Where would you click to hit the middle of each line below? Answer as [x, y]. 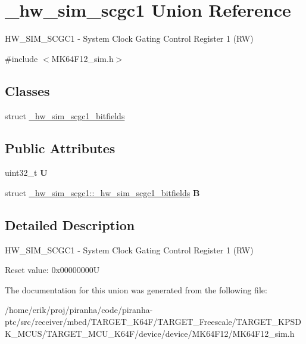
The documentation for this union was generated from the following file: [136, 289]
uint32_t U [26, 173]
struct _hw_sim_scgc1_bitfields [65, 115]
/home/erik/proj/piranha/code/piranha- [79, 310]
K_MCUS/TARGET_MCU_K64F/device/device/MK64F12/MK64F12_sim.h [150, 333]
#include [21, 58]
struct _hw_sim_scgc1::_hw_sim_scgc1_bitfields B [102, 192]
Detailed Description [70, 224]
